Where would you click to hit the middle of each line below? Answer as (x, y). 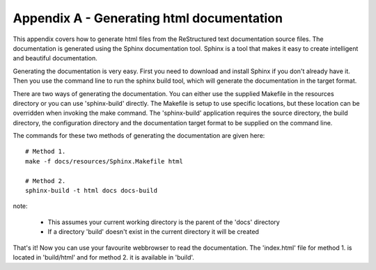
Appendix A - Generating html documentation (148, 18)
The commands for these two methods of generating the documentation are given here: (139, 136)
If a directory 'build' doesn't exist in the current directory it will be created (153, 232)
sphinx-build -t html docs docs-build (92, 191)
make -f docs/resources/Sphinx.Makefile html (104, 161)
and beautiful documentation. (55, 58)
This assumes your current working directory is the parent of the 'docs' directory (164, 222)
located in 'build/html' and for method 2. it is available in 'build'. (104, 257)
